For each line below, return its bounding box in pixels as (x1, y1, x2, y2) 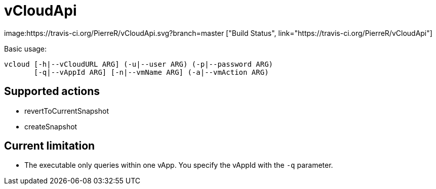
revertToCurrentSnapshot (24, 106, 109, 115)
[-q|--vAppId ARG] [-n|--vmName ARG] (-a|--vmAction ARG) (34, 68, 269, 76)
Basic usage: (4, 44, 47, 53)
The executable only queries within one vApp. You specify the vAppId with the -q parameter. (24, 161, 333, 170)
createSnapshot (24, 122, 77, 131)
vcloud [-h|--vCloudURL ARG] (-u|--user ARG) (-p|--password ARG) (4, 60, 273, 68)
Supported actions (4, 85, 100, 98)
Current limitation (4, 139, 95, 153)
